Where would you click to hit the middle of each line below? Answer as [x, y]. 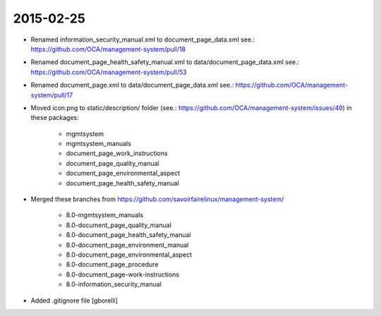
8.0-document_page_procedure [112, 265]
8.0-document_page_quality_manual [119, 225]
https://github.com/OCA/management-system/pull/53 [109, 72]
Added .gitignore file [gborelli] [74, 300]
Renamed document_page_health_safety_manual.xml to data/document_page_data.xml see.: [165, 62]
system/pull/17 [52, 95]
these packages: [55, 118]
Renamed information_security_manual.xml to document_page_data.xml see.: [143, 39]
